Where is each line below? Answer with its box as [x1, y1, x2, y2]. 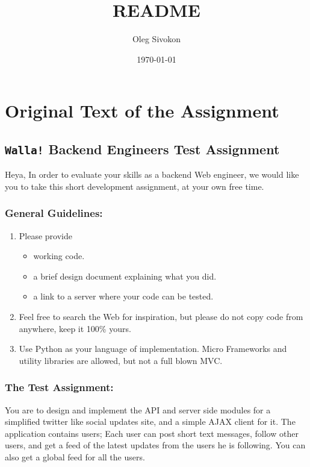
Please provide [19, 229, 72, 242]
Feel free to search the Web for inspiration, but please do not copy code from [19, 310, 303, 323]
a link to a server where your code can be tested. [33, 290, 214, 302]
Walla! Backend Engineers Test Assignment [5, 139, 280, 158]
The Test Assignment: [5, 380, 114, 395]
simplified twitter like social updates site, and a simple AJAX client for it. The [5, 415, 296, 428]
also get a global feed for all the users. [5, 451, 145, 463]
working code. [33, 249, 85, 262]
